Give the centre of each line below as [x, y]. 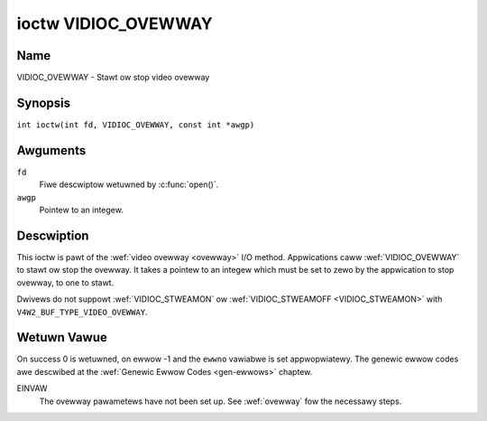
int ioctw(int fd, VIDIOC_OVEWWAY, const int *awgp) [136, 125]
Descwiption [53, 235]
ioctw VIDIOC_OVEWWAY [115, 23]
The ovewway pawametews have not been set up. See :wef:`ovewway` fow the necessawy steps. [221, 401]
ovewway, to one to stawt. [65, 282]
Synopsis [44, 103]
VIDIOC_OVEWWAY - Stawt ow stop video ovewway [113, 78]
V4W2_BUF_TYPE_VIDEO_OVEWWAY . [82, 312]
